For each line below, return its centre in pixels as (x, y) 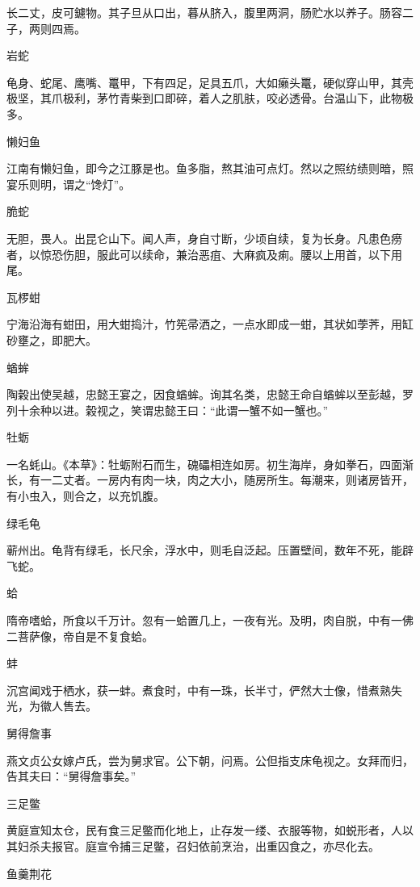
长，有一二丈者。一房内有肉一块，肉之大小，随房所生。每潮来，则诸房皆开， (210, 480)
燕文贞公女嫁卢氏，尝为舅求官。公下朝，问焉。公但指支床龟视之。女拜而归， (210, 760)
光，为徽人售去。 (52, 706)
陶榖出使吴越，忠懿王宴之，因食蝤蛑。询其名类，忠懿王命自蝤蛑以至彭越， (204, 394)
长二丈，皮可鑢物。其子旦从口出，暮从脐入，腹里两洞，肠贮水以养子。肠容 (204, 12)
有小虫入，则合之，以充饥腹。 (86, 496)
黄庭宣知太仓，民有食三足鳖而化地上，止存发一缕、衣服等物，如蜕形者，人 (204, 830)
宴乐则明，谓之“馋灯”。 (69, 184)
